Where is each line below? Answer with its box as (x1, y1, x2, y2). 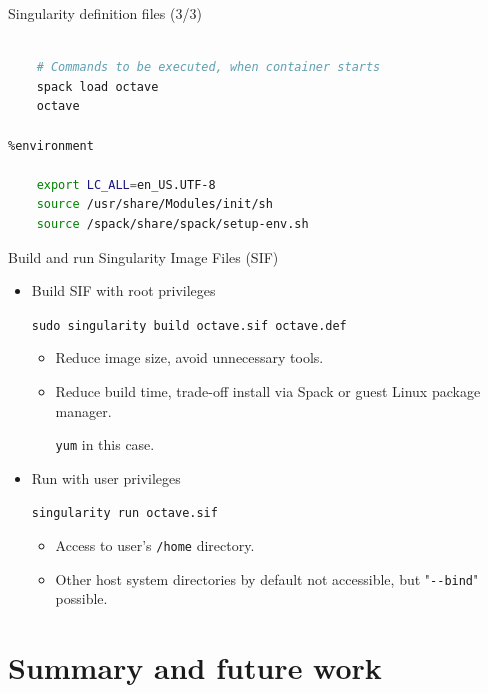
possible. (55, 588, 108, 609)
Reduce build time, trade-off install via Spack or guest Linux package (55, 380, 481, 401)
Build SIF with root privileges (31, 280, 216, 301)
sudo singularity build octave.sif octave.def (31, 318, 347, 333)
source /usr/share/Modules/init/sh (36, 197, 273, 212)
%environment (8, 138, 94, 153)
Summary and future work (8, 647, 382, 688)
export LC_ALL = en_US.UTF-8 (36, 177, 216, 192)
